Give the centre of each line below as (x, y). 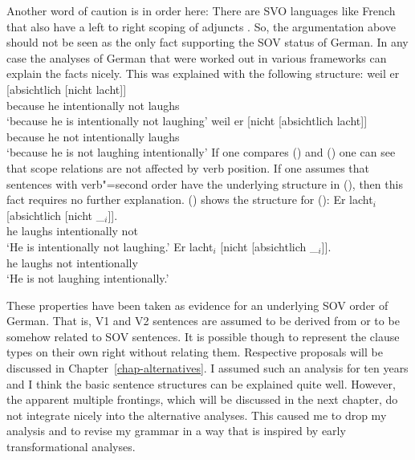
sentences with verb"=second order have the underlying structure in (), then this (205, 183)
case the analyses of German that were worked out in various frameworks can (197, 57)
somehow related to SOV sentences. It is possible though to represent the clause (203, 336)
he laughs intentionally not (72, 231)
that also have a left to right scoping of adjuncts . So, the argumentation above (201, 26)
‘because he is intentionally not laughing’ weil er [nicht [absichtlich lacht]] (187, 121)
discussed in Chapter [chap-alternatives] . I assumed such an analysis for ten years (207, 368)
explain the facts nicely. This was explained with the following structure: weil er (203, 73)
